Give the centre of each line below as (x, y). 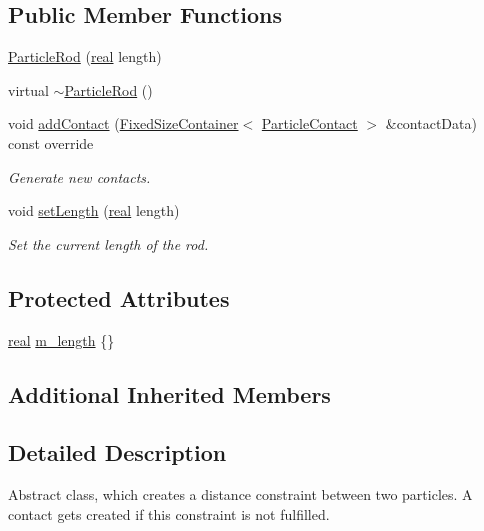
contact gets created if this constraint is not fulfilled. (169, 513)
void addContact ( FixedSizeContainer (123, 123)
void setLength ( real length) (94, 210)
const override (51, 142)
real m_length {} (61, 339)
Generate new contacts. (79, 176)
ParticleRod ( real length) (85, 56)
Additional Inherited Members (169, 393)
